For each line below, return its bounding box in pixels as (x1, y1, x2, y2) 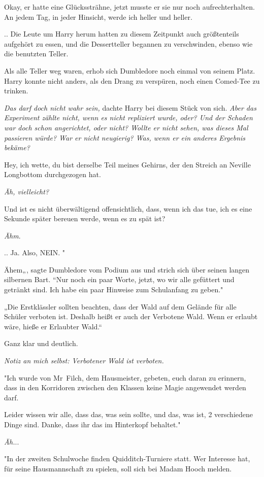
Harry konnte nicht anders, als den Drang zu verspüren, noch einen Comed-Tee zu (4, 75, 260, 86)
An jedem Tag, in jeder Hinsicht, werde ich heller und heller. (4, 11, 192, 22)
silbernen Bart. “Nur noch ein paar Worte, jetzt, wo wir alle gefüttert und (4, 274, 235, 285)
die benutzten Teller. (4, 48, 69, 59)
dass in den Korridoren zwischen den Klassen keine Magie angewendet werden (4, 382, 246, 393)
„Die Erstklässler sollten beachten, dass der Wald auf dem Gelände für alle (4, 301, 237, 312)
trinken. (4, 85, 28, 96)
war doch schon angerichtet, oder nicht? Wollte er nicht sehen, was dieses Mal (4, 122, 248, 132)
